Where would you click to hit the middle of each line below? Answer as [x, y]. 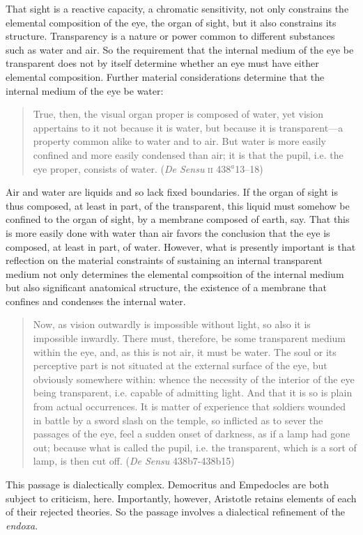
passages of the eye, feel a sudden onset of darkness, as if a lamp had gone [192, 434]
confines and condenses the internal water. [96, 301]
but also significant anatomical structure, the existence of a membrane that [166, 287]
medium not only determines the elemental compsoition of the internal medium [175, 273]
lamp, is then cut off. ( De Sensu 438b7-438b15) [134, 461]
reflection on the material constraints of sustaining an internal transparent [164, 260]
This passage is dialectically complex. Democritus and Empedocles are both [168, 484]
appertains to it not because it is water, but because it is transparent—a [188, 127]
